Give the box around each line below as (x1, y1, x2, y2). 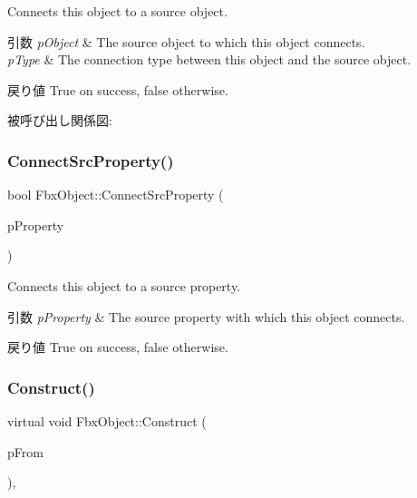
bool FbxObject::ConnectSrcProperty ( (7, 185, 224, 204)
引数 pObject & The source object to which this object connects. (7, 32, 365, 51)
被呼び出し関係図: (7, 111, 112, 130)
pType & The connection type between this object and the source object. (7, 50, 412, 69)
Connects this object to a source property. (7, 276, 241, 295)
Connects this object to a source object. (7, 2, 228, 20)
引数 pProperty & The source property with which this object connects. (7, 307, 405, 326)
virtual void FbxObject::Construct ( (7, 411, 207, 430)
